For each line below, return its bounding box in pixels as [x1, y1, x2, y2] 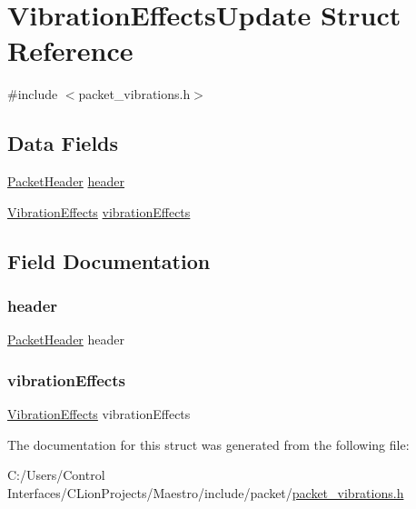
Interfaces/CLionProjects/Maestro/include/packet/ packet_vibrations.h [7, 483, 404, 502]
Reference [7, 32, 134, 69]
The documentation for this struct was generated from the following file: [7, 434, 410, 454]
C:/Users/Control [7, 465, 105, 484]
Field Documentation [7, 246, 211, 274]
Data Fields [7, 129, 119, 157]
